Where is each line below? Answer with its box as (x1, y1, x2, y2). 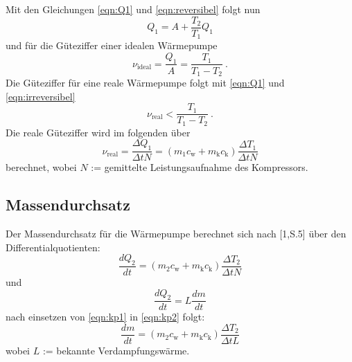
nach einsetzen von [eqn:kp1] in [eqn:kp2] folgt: (6, 309, 205, 324)
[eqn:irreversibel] (6, 89, 76, 103)
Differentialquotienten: (6, 239, 100, 254)
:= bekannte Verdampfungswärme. (42, 343, 190, 357)
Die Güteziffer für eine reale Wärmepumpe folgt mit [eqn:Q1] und (6, 75, 285, 89)
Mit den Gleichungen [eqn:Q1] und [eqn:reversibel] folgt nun (6, 2, 261, 16)
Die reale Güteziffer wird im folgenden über (6, 125, 191, 139)
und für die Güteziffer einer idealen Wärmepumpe (6, 38, 218, 53)
